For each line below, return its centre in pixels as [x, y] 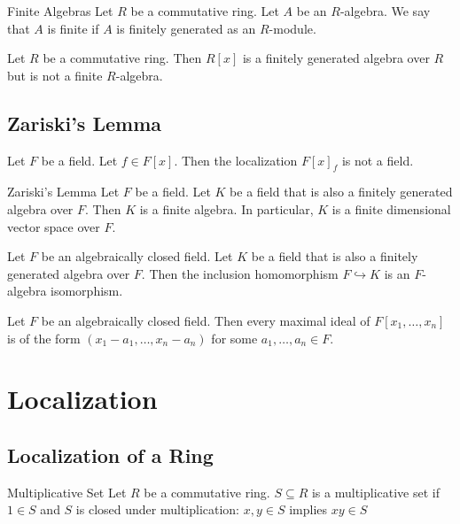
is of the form [44, 338]
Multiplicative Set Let [67, 492]
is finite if [73, 28]
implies [308, 509]
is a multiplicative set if [375, 492]
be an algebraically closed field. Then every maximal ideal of [206, 320]
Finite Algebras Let [60, 11]
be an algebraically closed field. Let [137, 256]
